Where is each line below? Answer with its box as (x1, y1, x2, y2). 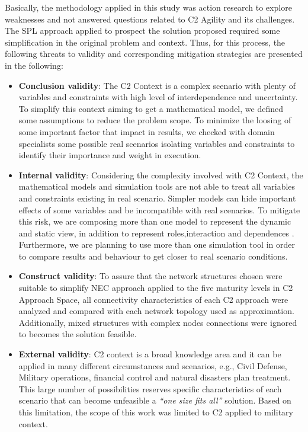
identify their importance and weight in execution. (18, 149, 201, 161)
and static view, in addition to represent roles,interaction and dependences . (18, 226, 294, 239)
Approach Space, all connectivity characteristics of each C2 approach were (18, 293, 288, 305)
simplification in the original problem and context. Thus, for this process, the (5, 36, 285, 48)
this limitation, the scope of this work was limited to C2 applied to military (18, 406, 293, 418)
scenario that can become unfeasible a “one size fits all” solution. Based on (18, 394, 291, 407)
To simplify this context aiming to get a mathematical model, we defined (18, 102, 283, 114)
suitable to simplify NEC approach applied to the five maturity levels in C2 (18, 281, 293, 294)
